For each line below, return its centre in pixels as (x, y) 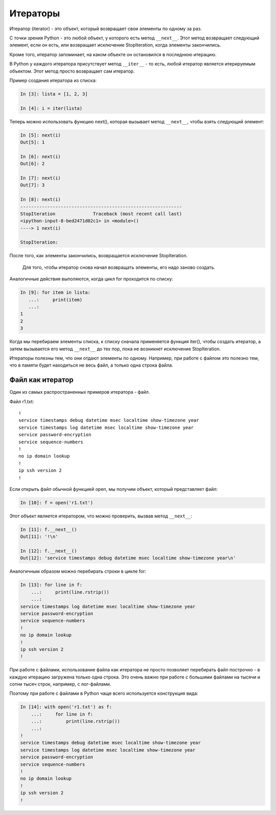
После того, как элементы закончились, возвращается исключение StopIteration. (98, 256)
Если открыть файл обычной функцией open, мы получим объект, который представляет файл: (114, 489)
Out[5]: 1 (32, 142)
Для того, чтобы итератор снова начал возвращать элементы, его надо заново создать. (119, 267)
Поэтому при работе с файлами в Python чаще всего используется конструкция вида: (104, 693)
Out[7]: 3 (32, 185)
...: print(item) (55, 300)
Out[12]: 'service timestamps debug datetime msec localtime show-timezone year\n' (128, 558)
